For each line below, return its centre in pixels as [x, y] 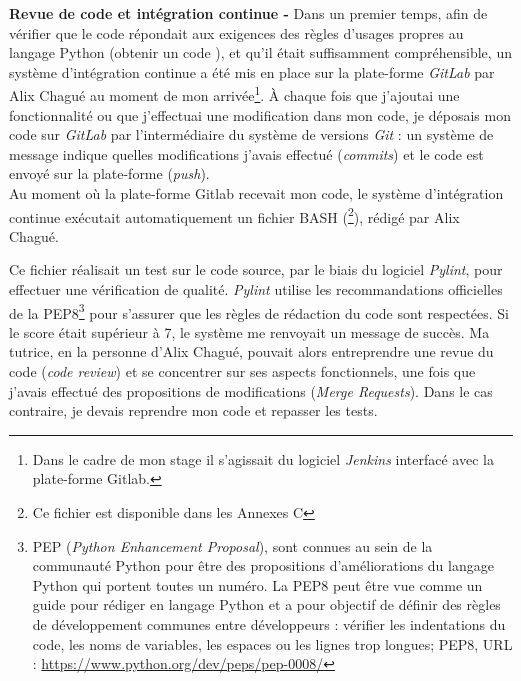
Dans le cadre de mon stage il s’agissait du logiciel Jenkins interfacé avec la [263, 458]
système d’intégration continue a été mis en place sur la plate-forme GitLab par [252, 71]
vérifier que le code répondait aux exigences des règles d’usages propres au [236, 32]
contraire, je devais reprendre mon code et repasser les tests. [193, 410]
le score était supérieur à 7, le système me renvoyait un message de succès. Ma [249, 331]
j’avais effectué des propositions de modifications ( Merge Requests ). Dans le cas [251, 390]
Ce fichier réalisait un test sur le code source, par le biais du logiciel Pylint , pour [256, 269]
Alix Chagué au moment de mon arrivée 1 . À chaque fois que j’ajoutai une [234, 94]
